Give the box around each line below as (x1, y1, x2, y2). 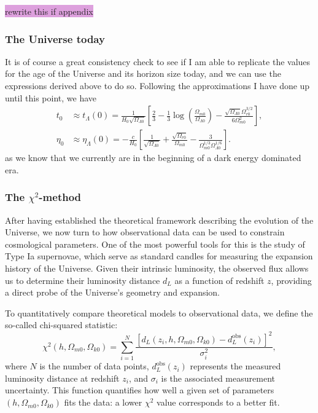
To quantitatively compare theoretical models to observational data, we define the (5, 306, 313, 319)
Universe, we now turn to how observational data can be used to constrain (5, 226, 285, 238)
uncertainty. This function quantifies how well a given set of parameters (5, 383, 274, 396)
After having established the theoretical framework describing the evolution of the (5, 213, 314, 226)
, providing (271, 273, 312, 286)
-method (39, 189, 82, 205)
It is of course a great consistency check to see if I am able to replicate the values (5, 55, 311, 68)
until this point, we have (5, 91, 97, 104)
